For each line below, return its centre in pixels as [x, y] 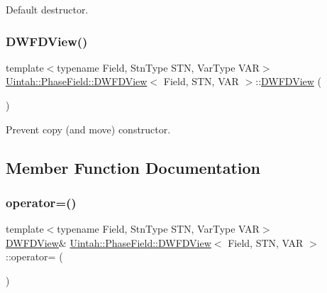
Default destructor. [47, 9]
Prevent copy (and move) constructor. [88, 129]
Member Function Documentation [133, 167]
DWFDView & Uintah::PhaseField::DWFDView [109, 242]
